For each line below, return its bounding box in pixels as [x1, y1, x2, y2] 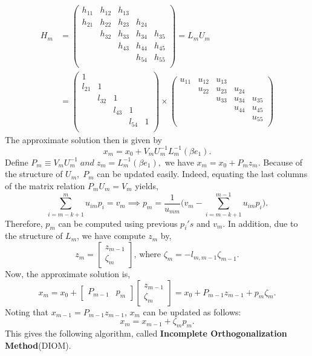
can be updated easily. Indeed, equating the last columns [97, 167, 308, 180]
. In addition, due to [223, 217, 298, 229]
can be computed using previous [58, 217, 178, 229]
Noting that [5, 305, 48, 318]
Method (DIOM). [5, 338, 71, 351]
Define [5, 155, 28, 168]
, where [134, 250, 161, 260]
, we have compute [77, 229, 146, 242]
